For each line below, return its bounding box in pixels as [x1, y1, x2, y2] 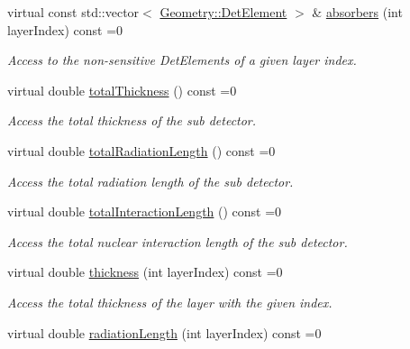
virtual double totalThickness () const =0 [7, 80, 237, 99]
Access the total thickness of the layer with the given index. [7, 292, 333, 311]
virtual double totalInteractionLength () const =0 [7, 202, 282, 221]
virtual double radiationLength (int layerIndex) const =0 [7, 323, 322, 342]
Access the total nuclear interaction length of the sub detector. [7, 232, 348, 251]
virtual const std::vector [7, 3, 140, 21]
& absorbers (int [312, 3, 403, 21]
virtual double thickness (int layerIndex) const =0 [7, 262, 283, 281]
